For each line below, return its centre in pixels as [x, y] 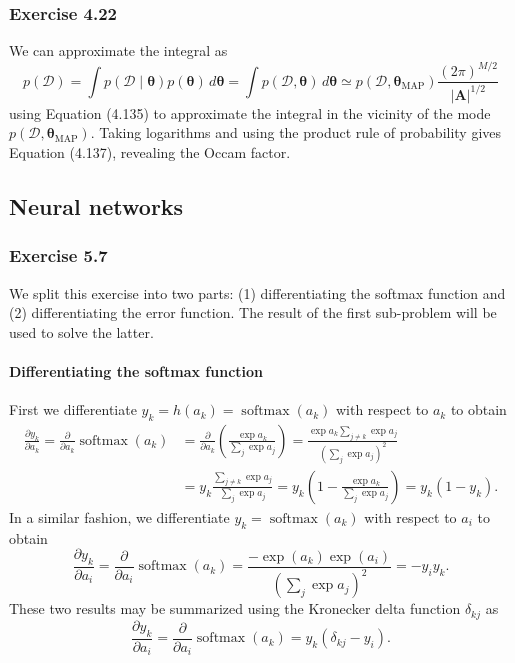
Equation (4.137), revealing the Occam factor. [150, 151]
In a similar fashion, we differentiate [119, 516]
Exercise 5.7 [58, 255]
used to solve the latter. [81, 331]
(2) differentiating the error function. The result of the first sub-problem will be [253, 312]
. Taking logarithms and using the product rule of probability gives [296, 132]
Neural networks [96, 205]
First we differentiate [73, 409]
